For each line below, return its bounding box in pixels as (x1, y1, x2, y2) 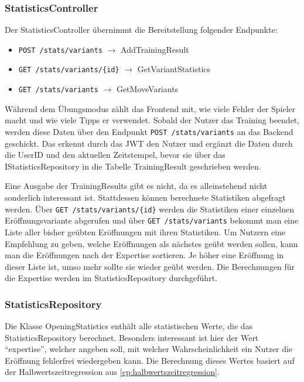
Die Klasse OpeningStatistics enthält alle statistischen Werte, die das (5, 320, 253, 332)
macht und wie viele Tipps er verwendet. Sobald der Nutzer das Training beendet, (5, 114, 300, 126)
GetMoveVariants (116, 83, 179, 95)
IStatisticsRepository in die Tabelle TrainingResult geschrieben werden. (5, 160, 261, 172)
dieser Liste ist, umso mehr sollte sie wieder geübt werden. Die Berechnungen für (5, 260, 295, 272)
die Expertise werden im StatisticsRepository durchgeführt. (5, 272, 217, 284)
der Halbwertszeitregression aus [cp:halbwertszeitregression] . (5, 366, 220, 378)
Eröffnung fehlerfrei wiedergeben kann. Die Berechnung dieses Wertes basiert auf (5, 354, 295, 366)
